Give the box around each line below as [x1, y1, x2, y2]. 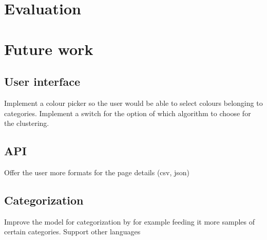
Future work [4, 38, 93, 59]
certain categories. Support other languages [4, 226, 141, 237]
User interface [4, 73, 80, 89]
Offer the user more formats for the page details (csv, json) [4, 167, 190, 177]
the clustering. [4, 118, 49, 128]
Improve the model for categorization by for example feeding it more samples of [4, 216, 255, 227]
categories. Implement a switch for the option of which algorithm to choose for [4, 107, 251, 118]
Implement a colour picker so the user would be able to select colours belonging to [4, 97, 263, 108]
